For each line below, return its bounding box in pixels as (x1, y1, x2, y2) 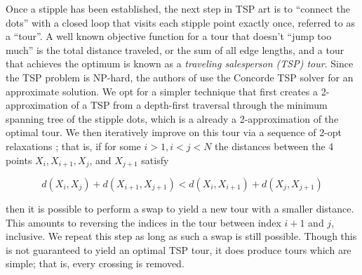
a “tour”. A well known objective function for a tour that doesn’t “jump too (6, 29, 332, 43)
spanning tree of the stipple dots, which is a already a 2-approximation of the (6, 111, 339, 126)
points (6, 152, 32, 167)
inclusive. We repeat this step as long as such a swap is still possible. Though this (6, 229, 357, 243)
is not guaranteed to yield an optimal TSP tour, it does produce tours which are (6, 242, 351, 257)
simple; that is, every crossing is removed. (6, 256, 185, 271)
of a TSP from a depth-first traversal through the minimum (71, 98, 328, 112)
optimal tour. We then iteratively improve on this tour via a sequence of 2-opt (6, 125, 342, 140)
